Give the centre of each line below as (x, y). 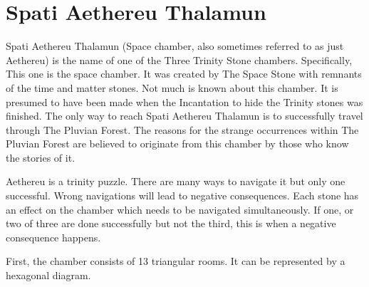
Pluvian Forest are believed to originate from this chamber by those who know (177, 143)
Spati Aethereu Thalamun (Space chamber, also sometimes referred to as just (175, 46)
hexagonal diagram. (48, 275)
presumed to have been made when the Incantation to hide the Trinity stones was (184, 101)
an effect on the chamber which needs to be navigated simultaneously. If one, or (180, 209)
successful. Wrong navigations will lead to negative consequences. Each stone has (182, 195)
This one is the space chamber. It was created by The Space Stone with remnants (184, 74)
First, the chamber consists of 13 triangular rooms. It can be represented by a (176, 261)
